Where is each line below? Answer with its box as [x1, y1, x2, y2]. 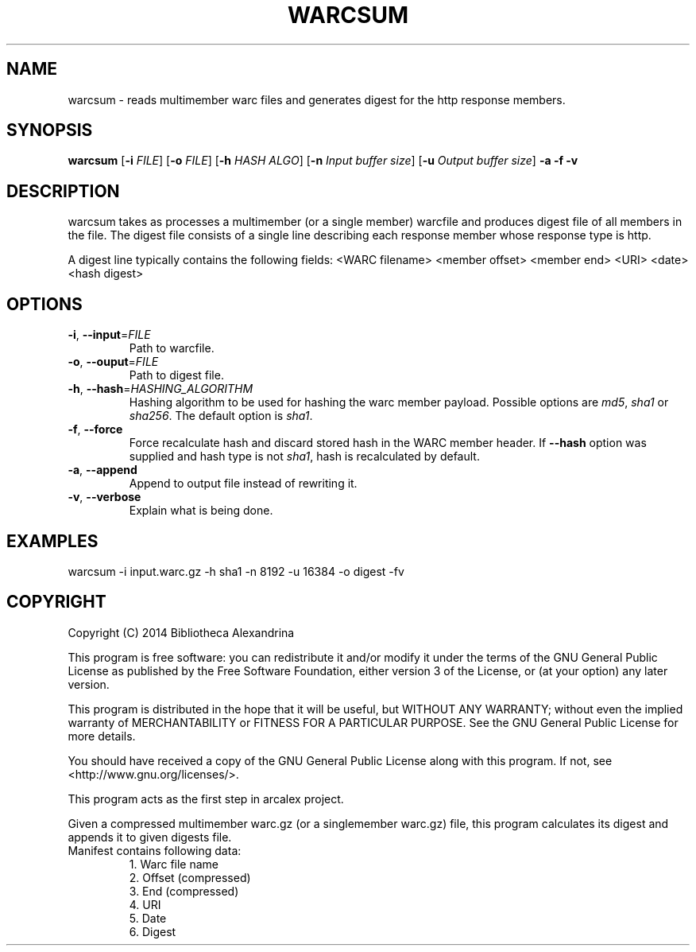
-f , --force [68, 422, 123, 437]
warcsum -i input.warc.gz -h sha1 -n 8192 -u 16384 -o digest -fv [68, 564, 404, 578]
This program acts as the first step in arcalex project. [68, 791, 344, 806]
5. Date [129, 911, 167, 925]
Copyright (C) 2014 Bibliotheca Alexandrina [68, 625, 295, 639]
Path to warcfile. [129, 341, 215, 356]
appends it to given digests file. [68, 830, 232, 844]
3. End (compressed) [129, 884, 239, 898]
